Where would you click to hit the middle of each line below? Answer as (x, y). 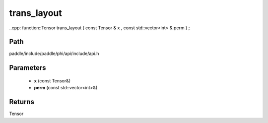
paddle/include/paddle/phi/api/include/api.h (54, 54)
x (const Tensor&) (52, 81)
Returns (22, 102)
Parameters (28, 68)
